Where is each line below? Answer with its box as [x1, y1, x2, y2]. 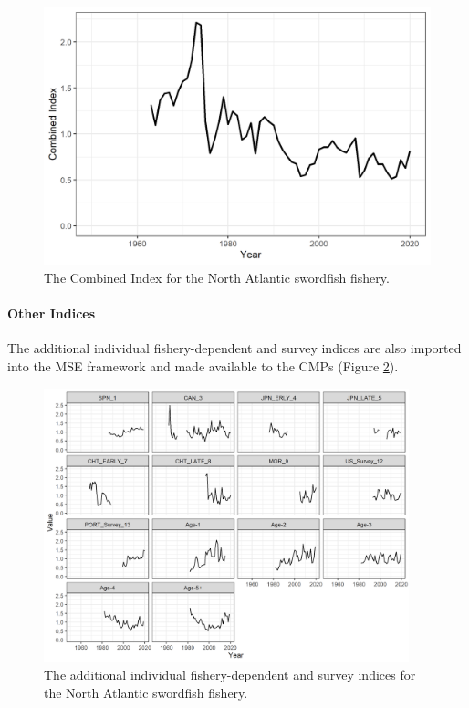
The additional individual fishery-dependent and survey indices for [44, 665, 416, 684]
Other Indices [7, 304, 96, 323]
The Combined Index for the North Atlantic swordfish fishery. [44, 267, 390, 286]
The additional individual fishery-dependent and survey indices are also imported [7, 338, 462, 358]
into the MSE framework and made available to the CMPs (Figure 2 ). [7, 356, 399, 375]
